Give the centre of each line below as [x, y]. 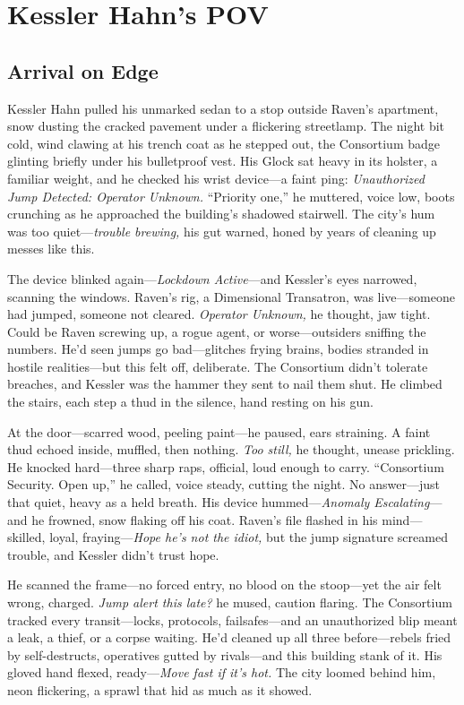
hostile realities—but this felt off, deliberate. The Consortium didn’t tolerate [218, 366]
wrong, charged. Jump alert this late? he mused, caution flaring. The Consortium [230, 602]
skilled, [26, 537]
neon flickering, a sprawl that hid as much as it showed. [160, 689]
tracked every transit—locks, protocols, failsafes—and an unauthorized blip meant [232, 619]
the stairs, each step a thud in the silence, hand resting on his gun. [190, 402]
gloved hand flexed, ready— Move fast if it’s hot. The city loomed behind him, [222, 672]
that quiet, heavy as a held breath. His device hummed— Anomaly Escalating [219, 502]
